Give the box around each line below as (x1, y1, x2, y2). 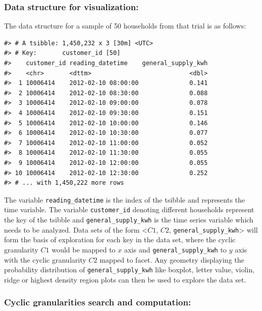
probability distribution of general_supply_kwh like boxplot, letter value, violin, (4, 264, 255, 275)
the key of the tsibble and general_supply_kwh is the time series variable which (4, 214, 253, 225)
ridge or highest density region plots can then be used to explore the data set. (4, 274, 246, 285)
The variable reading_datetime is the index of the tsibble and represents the (4, 194, 245, 205)
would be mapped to (51, 244, 116, 255)
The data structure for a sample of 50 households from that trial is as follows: (4, 20, 246, 31)
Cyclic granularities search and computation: (4, 296, 191, 308)
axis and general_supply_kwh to (124, 244, 227, 255)
